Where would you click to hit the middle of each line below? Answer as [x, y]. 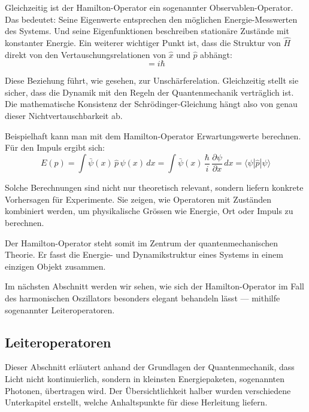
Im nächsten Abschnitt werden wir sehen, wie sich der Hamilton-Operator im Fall [155, 286]
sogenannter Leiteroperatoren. [60, 309]
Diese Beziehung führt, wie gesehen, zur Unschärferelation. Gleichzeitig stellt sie [152, 80]
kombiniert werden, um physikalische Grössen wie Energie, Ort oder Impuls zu [149, 211]
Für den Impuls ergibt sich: [55, 147]
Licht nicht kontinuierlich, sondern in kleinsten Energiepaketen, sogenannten [145, 378]
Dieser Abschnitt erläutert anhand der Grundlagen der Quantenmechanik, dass [150, 367]
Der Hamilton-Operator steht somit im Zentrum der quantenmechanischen [141, 242]
